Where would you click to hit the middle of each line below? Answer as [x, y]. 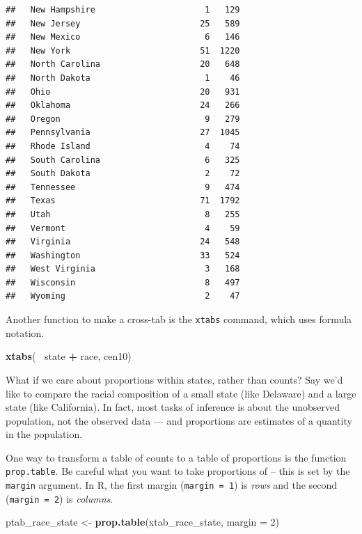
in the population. [44, 434]
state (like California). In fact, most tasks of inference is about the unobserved [173, 407]
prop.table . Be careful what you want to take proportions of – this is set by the [178, 471]
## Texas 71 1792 [123, 201]
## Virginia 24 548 [123, 242]
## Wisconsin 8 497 [123, 282]
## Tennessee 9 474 [123, 187]
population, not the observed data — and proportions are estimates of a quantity [179, 420]
